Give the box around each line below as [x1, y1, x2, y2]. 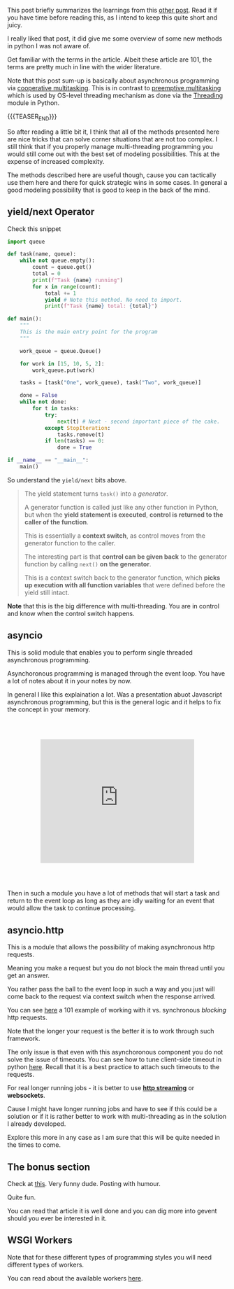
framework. [7, 1034, 41, 1043]
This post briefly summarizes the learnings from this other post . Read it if [7, 6, 218, 14]
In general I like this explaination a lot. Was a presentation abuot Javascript [7, 690, 222, 699]
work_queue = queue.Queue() [20, 347, 101, 354]
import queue [7, 238, 45, 245]
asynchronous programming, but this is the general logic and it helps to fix [7, 697, 221, 706]
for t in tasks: [32, 405, 80, 412]
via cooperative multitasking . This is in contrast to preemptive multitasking [7, 84, 221, 92]
